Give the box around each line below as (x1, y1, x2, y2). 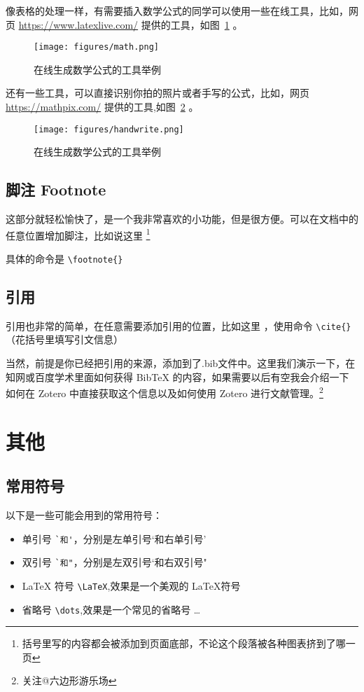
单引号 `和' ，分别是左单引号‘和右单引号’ (22, 531, 206, 546)
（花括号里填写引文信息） (6, 332, 123, 347)
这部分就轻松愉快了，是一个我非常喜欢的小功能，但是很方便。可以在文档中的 (6, 212, 358, 226)
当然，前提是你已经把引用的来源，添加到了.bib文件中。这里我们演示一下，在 (6, 356, 356, 371)
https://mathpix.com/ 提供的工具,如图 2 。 (6, 99, 199, 114)
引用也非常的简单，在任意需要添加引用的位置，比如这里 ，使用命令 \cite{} (6, 318, 351, 333)
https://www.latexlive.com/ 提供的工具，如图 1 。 (18, 17, 243, 32)
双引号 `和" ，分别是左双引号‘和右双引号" (22, 555, 207, 569)
